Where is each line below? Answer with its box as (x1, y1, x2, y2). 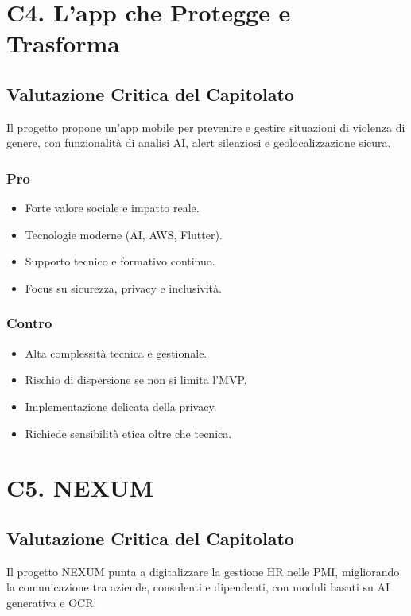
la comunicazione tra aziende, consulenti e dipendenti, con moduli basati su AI (6, 579, 390, 595)
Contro (6, 313, 52, 333)
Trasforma (6, 27, 121, 60)
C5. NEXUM (6, 471, 154, 504)
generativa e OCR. (6, 594, 97, 610)
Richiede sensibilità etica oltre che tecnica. (25, 424, 232, 441)
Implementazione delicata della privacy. (25, 397, 217, 414)
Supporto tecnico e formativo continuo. (25, 253, 215, 269)
